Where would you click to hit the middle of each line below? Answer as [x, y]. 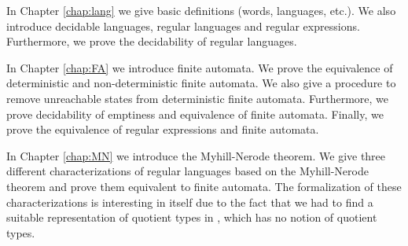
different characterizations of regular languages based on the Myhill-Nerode [187, 171]
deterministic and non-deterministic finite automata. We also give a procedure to [201, 83]
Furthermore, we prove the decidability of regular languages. [152, 41]
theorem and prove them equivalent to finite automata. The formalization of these [204, 186]
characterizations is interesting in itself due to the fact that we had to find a [190, 202]
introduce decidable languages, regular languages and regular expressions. [183, 26]
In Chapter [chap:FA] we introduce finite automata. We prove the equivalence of [200, 67]
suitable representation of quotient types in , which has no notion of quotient [192, 217]
